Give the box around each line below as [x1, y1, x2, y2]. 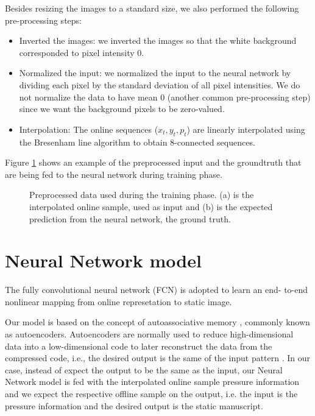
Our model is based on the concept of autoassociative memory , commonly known [5, 316, 310, 328]
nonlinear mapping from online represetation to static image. [5, 295, 232, 308]
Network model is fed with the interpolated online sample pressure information [5, 375, 300, 388]
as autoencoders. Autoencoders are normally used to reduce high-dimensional [5, 328, 294, 340]
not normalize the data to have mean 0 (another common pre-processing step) [19, 90, 311, 103]
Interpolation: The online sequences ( [19, 122, 158, 135]
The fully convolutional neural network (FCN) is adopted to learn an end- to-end [5, 283, 308, 296]
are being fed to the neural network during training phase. [5, 167, 222, 180]
